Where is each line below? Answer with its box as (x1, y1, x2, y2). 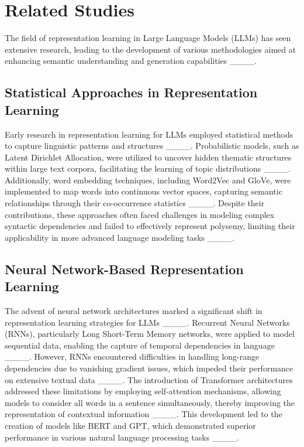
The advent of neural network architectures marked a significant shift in (5, 305, 262, 317)
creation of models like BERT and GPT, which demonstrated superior (5, 419, 256, 431)
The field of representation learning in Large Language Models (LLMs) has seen (5, 32, 291, 44)
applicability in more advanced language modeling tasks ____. (5, 231, 234, 243)
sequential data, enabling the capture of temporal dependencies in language (5, 339, 275, 351)
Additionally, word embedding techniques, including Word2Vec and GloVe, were (5, 173, 291, 186)
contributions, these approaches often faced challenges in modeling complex (5, 208, 275, 220)
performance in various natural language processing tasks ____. (5, 431, 239, 443)
